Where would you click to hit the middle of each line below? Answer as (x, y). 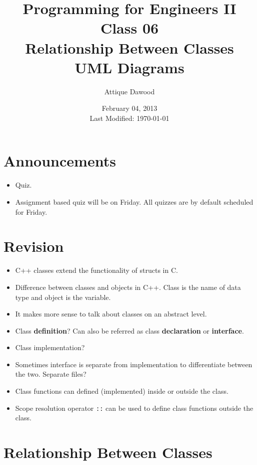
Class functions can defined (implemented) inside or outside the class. (122, 391)
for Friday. (31, 211)
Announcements (60, 161)
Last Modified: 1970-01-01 (129, 118)
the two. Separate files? (51, 374)
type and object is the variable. (63, 297)
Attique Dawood (129, 91)
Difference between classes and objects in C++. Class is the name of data (128, 287)
